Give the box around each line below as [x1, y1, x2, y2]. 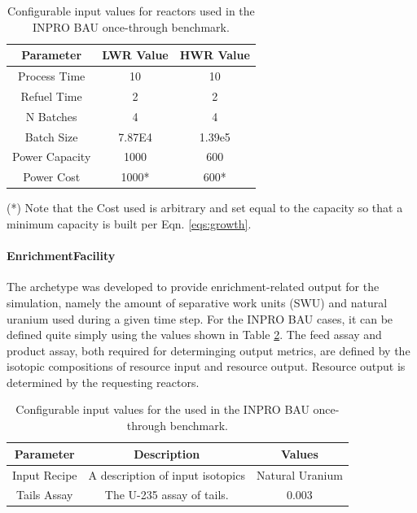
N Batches [25, 107, 77, 124]
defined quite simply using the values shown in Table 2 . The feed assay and [7, 326, 382, 343]
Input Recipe [12, 466, 77, 483]
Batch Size [24, 128, 78, 145]
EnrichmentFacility [7, 247, 116, 264]
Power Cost [23, 168, 81, 185]
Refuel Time [20, 87, 82, 104]
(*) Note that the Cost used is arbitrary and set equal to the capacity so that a [7, 199, 403, 216]
